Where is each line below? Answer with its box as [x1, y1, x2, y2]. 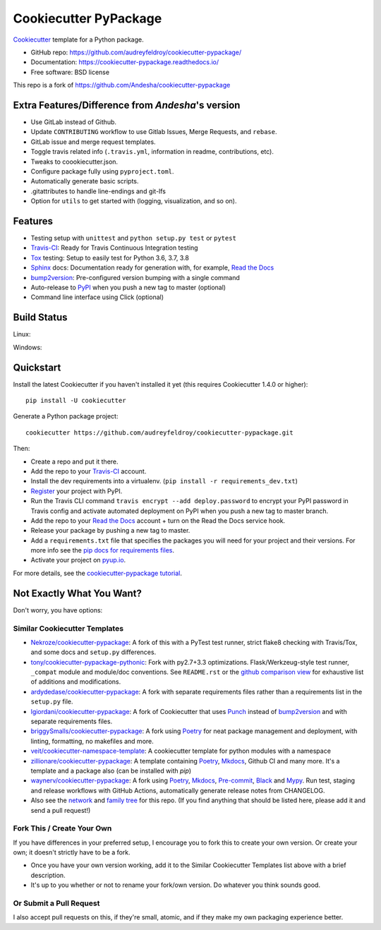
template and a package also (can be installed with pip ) [30, 766, 192, 775]
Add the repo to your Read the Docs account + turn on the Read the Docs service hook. [30, 516, 286, 525]
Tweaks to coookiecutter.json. [30, 157, 119, 166]
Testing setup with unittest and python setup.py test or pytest [30, 234, 236, 243]
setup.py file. [30, 697, 73, 706]
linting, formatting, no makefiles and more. [30, 737, 155, 745]
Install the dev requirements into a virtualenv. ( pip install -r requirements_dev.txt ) [30, 477, 298, 485]
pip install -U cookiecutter [25, 396, 126, 404]
